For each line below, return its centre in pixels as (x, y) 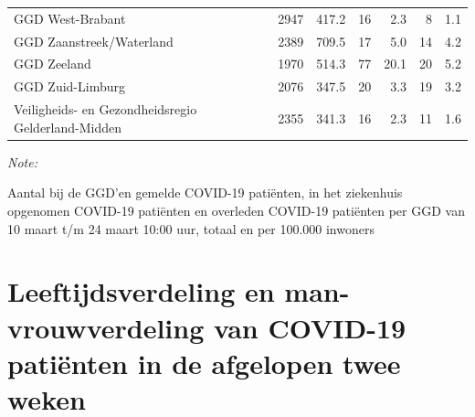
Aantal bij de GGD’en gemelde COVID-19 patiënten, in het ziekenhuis (205, 192)
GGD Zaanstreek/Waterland (94, 41)
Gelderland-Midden (68, 127)
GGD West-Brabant (70, 18)
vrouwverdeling (106, 327)
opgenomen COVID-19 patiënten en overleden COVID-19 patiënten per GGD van (236, 210)
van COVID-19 (310, 327)
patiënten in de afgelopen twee (204, 363)
